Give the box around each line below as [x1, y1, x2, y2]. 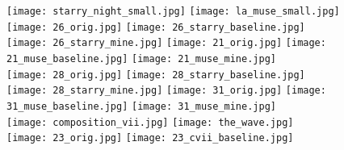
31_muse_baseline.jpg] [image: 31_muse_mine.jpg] [6, 100, 276, 112]
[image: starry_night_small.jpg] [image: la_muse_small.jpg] [6, 6, 340, 17]
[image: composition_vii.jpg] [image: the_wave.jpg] [6, 116, 294, 128]
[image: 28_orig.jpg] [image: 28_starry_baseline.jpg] [6, 69, 305, 81]
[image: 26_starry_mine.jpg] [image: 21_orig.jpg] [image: [6, 37, 326, 49]
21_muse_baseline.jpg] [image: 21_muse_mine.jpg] [6, 52, 276, 65]
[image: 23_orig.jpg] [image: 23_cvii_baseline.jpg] [6, 132, 294, 144]
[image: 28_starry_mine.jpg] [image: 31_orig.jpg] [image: [6, 85, 326, 97]
